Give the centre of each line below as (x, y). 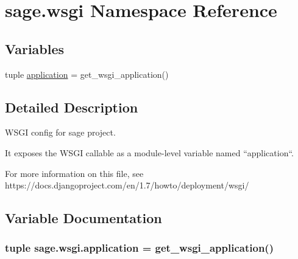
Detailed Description (72, 107)
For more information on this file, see (74, 173)
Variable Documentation (83, 218)
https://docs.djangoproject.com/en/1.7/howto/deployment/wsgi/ (127, 185)
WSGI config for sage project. (60, 132)
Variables (35, 48)
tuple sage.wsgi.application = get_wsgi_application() (139, 248)
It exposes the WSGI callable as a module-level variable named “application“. (150, 152)
